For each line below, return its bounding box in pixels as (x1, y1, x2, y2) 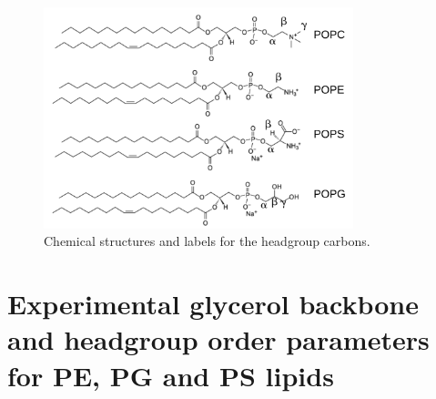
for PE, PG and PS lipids (7, 356, 334, 394)
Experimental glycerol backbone (7, 285, 419, 322)
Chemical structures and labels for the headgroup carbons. (44, 231, 370, 251)
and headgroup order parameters (7, 321, 430, 358)
